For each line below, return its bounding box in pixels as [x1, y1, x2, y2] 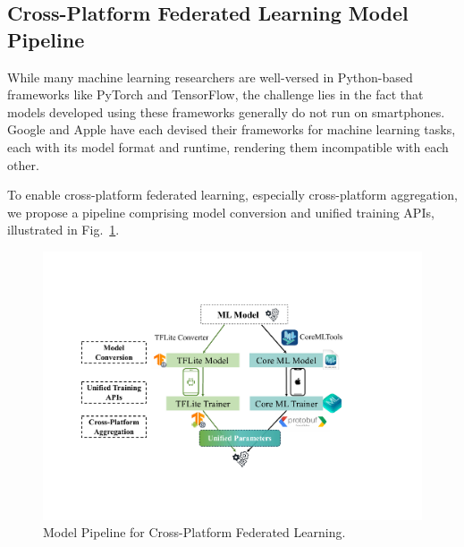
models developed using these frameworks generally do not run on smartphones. [7, 102, 445, 121]
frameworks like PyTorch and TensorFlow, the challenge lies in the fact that [7, 85, 424, 104]
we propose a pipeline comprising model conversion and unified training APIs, [7, 202, 434, 221]
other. [7, 155, 39, 174]
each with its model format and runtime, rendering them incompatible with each [7, 137, 449, 156]
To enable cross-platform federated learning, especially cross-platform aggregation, [7, 185, 458, 204]
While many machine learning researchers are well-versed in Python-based [7, 67, 413, 86]
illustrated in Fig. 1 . [7, 220, 120, 239]
